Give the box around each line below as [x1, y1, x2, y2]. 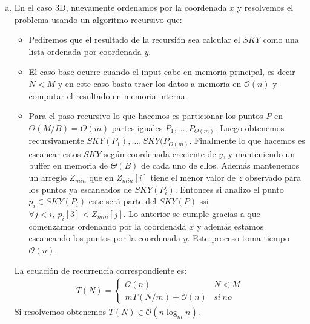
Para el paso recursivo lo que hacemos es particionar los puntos [28, 109, 263, 122]
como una [263, 33, 299, 46]
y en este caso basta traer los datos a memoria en [58, 77, 242, 89]
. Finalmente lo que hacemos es [189, 134, 305, 147]
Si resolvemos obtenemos [14, 305, 106, 318]
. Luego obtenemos [214, 121, 285, 134]
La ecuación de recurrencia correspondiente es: [14, 264, 187, 276]
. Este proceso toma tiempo [187, 232, 289, 244]
